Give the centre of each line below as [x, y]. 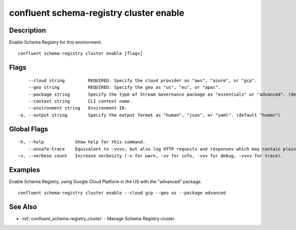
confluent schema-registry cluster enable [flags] [80, 54]
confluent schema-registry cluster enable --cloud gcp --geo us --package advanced [122, 193]
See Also [23, 207]
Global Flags [29, 129]
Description [28, 30]
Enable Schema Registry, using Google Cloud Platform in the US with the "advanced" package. [106, 181]
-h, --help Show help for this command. [82, 142]
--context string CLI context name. [80, 101]
